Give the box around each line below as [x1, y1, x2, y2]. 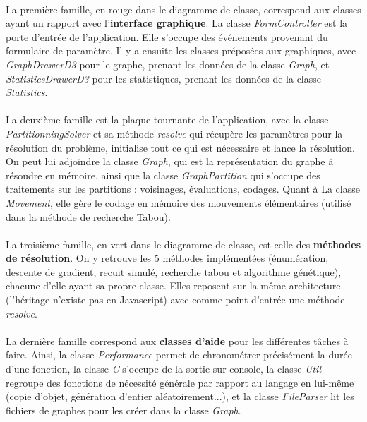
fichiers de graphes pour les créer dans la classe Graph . [6, 402, 241, 417]
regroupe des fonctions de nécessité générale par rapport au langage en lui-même [6, 375, 354, 390]
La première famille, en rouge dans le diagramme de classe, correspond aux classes [6, 1, 361, 16]
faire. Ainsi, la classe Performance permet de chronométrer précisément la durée [6, 347, 352, 362]
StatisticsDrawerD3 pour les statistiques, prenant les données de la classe [6, 71, 322, 85]
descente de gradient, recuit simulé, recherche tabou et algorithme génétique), [6, 264, 342, 279]
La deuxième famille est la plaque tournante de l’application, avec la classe [6, 112, 329, 127]
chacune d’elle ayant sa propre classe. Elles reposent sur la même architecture [6, 278, 341, 293]
